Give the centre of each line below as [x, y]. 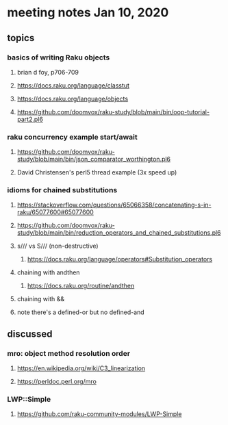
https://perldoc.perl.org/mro [57, 382]
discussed [30, 334]
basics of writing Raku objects [59, 57]
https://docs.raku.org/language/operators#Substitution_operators [120, 259]
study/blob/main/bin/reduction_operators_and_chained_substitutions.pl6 [119, 233]
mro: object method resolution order [69, 353]
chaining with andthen [48, 272]
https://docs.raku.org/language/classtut [73, 85]
